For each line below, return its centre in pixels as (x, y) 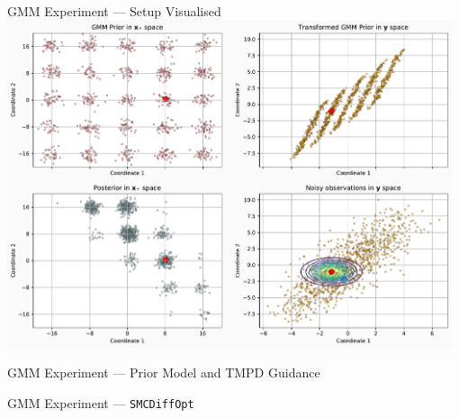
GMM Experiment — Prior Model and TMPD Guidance (164, 373)
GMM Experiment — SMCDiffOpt (101, 402)
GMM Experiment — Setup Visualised (114, 11)
